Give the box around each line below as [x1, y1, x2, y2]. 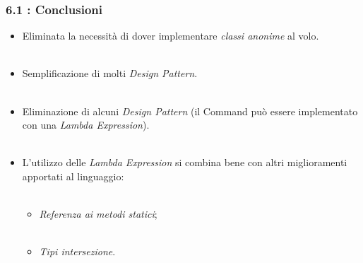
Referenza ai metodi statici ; [39, 206, 157, 221]
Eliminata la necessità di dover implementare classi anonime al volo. [22, 28, 319, 43]
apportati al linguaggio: [22, 168, 124, 183]
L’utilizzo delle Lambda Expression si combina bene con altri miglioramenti [22, 155, 347, 170]
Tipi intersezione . [39, 244, 116, 259]
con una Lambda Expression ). [22, 117, 150, 132]
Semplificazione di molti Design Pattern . [22, 66, 198, 81]
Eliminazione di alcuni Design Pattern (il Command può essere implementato [22, 103, 358, 118]
